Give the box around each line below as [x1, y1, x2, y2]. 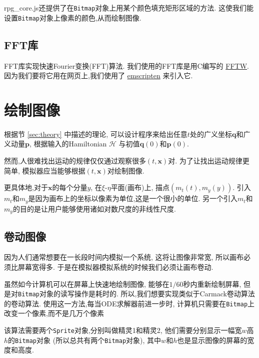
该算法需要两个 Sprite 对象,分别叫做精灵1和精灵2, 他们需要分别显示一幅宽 [4, 325, 242, 335]
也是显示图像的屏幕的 [177, 334, 247, 345]
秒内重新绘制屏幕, [183, 278, 241, 289]
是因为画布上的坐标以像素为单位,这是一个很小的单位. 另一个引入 [28, 193, 237, 204]
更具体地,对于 [4, 182, 48, 193]
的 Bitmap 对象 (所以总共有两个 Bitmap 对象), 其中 [8, 334, 161, 345]
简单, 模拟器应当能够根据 [4, 165, 85, 175]
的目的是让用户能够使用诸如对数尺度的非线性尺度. [12, 203, 176, 214]
